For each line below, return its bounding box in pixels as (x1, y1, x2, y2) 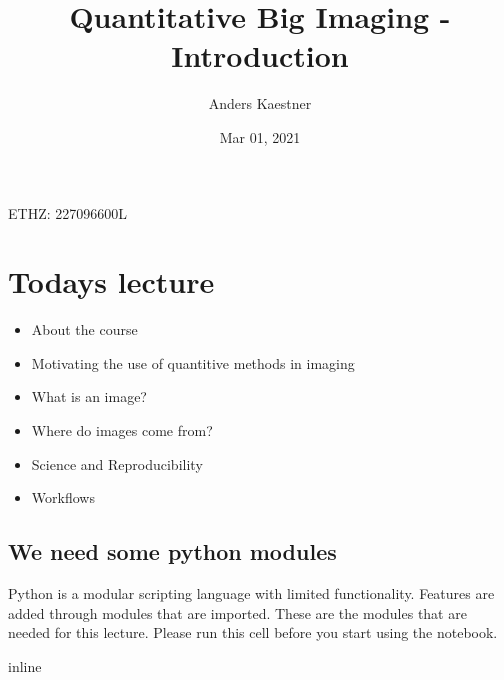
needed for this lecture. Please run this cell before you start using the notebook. (8, 622, 498, 643)
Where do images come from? (31, 420, 213, 440)
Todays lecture (8, 261, 215, 302)
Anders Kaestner (208, 93, 312, 114)
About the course (31, 319, 138, 340)
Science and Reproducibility (31, 453, 203, 474)
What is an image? (31, 386, 147, 407)
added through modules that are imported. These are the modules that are (8, 602, 467, 623)
